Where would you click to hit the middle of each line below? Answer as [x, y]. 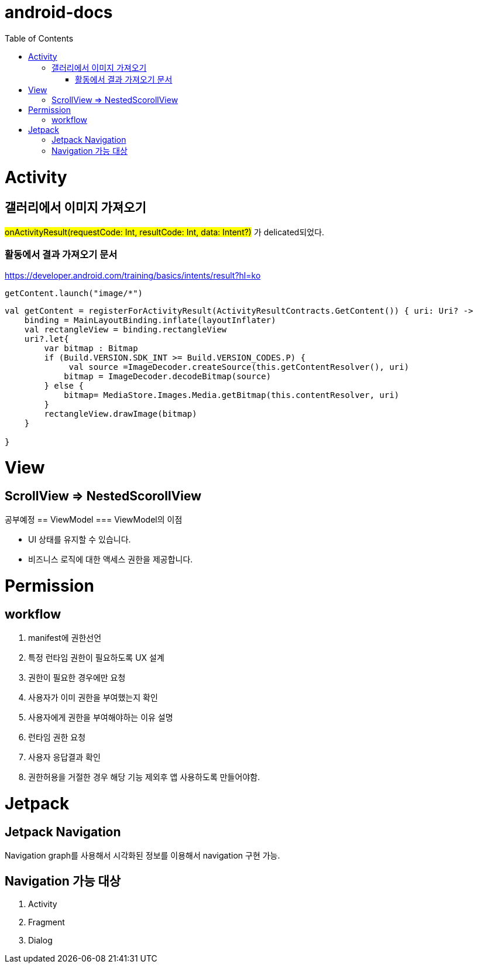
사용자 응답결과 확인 [64, 757]
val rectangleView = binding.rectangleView [125, 330]
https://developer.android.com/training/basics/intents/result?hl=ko [133, 276]
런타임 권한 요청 [57, 737]
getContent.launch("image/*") [74, 294]
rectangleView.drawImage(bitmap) [121, 414]
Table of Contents [39, 38]
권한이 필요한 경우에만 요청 [77, 678]
